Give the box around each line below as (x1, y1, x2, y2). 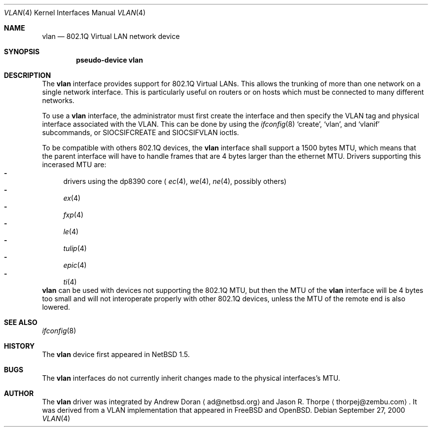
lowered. (42, 303, 71, 311)
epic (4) (63, 261, 87, 269)
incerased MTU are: (42, 160, 107, 169)
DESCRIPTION (4, 71, 51, 79)
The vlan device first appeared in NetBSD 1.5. (42, 350, 190, 359)
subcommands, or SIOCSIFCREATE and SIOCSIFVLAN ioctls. (42, 128, 239, 137)
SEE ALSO (4, 318, 37, 326)
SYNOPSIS (4, 47, 40, 56)
